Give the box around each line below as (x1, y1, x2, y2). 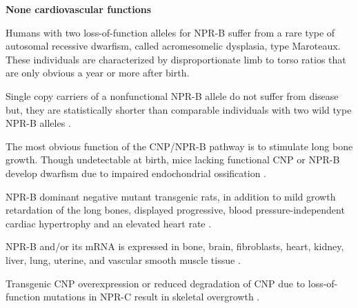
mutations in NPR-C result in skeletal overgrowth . (43, 289, 260, 304)
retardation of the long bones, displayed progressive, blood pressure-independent (6, 203, 345, 217)
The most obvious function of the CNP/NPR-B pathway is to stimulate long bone (6, 138, 353, 153)
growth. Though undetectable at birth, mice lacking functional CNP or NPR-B (6, 152, 340, 167)
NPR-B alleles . (6, 116, 71, 130)
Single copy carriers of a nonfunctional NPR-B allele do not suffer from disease (6, 88, 339, 103)
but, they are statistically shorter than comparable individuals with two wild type (6, 102, 352, 116)
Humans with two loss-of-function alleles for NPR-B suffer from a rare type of (6, 25, 335, 39)
